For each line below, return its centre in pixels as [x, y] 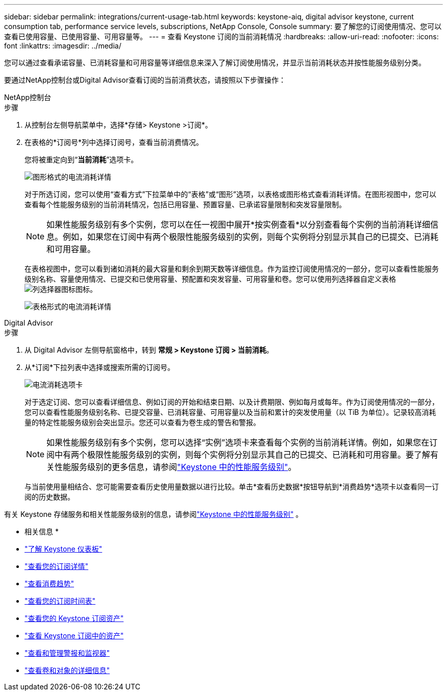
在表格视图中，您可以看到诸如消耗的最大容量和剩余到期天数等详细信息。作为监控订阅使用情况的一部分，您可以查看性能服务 [232, 269]
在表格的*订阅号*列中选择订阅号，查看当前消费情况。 [114, 142]
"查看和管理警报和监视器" [67, 653]
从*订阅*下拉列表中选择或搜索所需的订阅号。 [100, 367]
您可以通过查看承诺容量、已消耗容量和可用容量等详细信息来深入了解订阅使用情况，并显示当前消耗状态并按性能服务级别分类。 [215, 63]
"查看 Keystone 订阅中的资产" [74, 636]
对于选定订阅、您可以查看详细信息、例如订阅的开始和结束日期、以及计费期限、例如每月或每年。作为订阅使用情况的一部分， [232, 402]
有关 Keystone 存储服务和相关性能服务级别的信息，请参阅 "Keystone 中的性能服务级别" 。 [154, 514]
